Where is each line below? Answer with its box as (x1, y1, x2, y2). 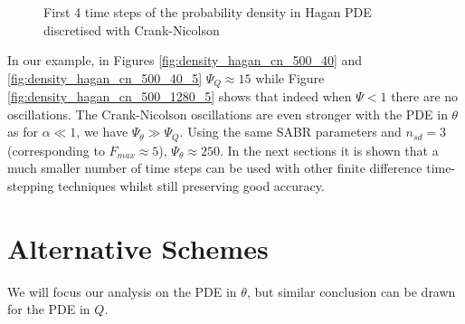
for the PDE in (7, 300, 90, 319)
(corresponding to (7, 140, 105, 159)
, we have (76, 122, 128, 141)
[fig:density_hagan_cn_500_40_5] (7, 68, 203, 87)
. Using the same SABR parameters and (179, 122, 402, 141)
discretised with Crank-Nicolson (43, 20, 220, 39)
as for (7, 122, 38, 141)
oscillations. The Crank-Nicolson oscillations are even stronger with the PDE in (7, 104, 448, 123)
